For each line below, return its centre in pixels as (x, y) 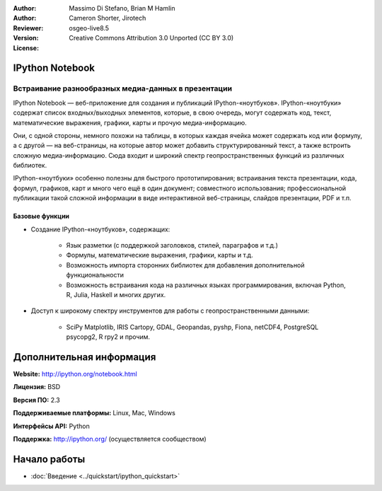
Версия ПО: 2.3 (36, 400)
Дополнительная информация (85, 357)
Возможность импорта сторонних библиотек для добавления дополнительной (185, 265)
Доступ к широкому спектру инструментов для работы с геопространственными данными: (170, 311)
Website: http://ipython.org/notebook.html (75, 374)
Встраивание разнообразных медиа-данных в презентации (123, 88)
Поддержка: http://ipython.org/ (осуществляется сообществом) (110, 439)
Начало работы (49, 459)
